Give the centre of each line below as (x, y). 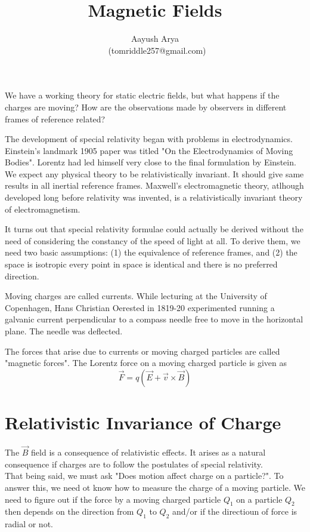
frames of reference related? (55, 119)
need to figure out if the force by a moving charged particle (113, 499)
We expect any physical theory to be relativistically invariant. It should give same (154, 173)
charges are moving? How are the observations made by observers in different (146, 107)
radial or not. (29, 524)
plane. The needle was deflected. (64, 331)
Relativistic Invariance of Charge (143, 422)
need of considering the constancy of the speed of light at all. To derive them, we (153, 240)
